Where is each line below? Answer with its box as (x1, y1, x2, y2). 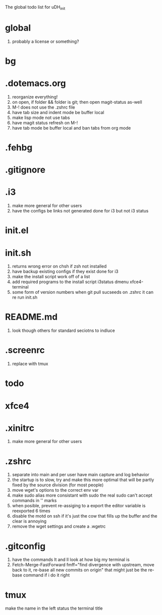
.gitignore (5, 164, 46, 175)
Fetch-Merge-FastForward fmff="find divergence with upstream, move (12, 562, 155, 568)
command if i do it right (23, 572, 70, 578)
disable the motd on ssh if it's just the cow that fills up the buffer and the (12, 513, 158, 519)
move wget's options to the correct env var (12, 487, 99, 493)
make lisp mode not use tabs (12, 115, 70, 120)
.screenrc (5, 345, 45, 356)
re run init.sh (12, 294, 38, 300)
